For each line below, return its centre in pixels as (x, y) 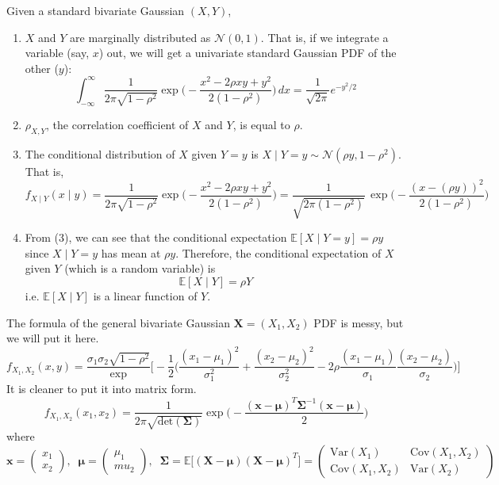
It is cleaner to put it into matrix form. (102, 389)
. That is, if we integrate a (324, 37)
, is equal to (261, 124)
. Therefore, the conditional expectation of (278, 252)
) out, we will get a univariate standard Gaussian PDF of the (248, 53)
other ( (42, 68)
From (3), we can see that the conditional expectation (156, 237)
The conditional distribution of (100, 153)
